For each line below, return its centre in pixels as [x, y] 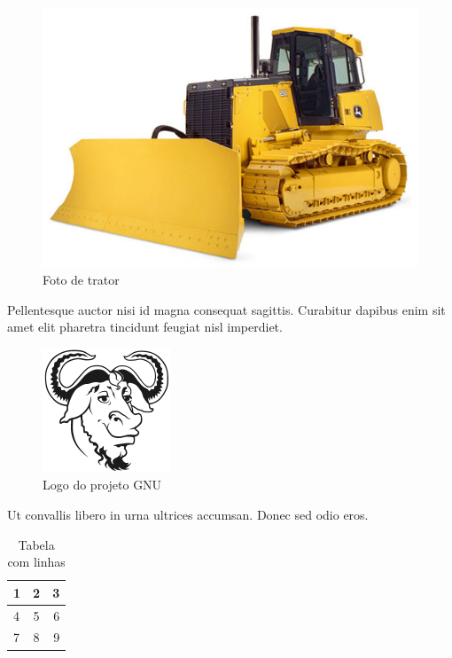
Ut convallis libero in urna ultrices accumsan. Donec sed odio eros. [188, 514]
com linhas [36, 562]
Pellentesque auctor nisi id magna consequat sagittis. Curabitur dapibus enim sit [226, 309]
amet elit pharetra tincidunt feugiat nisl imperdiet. [145, 327]
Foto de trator [81, 279]
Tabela [36, 544]
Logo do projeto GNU [102, 485]
